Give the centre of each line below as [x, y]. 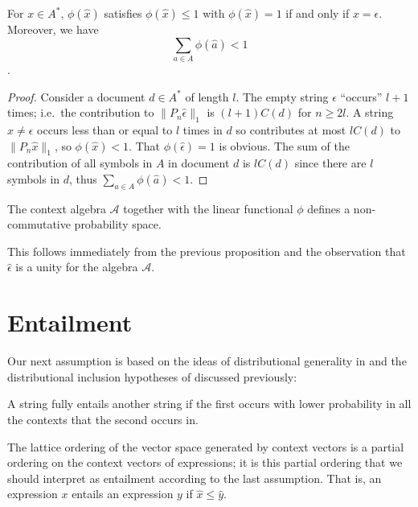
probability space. [118, 224]
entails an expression [123, 494]
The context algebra [57, 208]
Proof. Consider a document [76, 96]
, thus [83, 178]
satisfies [123, 13]
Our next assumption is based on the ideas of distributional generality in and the [207, 361]
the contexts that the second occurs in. [103, 419]
